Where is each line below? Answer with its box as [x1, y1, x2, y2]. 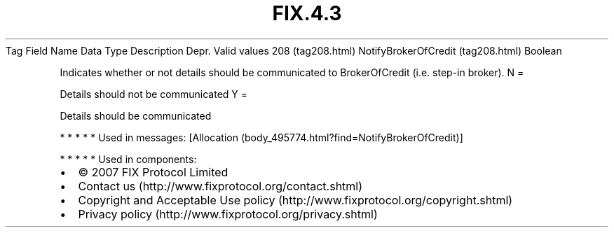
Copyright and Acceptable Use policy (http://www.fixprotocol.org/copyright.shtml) [78, 192, 513, 207]
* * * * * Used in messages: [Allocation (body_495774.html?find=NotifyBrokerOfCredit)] [60, 131, 463, 143]
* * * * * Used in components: [60, 153, 197, 165]
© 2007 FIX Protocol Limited [78, 164, 228, 179]
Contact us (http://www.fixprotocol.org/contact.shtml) [78, 178, 363, 193]
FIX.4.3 [272, 1, 342, 25]
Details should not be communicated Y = [60, 87, 248, 100]
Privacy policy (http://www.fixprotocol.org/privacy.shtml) [78, 206, 378, 221]
